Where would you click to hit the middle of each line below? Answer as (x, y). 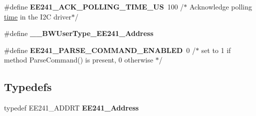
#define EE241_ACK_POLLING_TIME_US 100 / (94, 6)
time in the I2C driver (38, 16)
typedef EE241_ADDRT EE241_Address (71, 108)
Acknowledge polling (221, 6)
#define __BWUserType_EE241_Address (79, 33)
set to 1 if (216, 50)
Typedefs (28, 87)
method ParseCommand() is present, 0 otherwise (79, 60)
